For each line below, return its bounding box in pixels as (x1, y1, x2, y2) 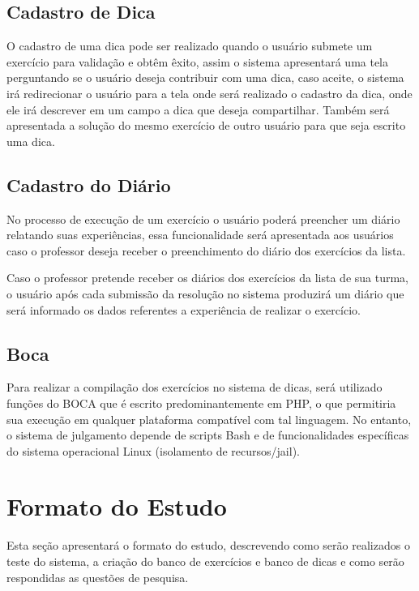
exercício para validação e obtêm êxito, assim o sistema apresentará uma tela (6, 53, 389, 70)
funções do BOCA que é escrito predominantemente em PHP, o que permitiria (6, 394, 396, 411)
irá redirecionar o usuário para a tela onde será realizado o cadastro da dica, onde (6, 84, 413, 101)
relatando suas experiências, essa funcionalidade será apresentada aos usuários (6, 226, 394, 243)
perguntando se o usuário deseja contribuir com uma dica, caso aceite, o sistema (6, 69, 404, 86)
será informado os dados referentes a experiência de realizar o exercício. (6, 301, 361, 318)
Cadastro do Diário (6, 172, 171, 197)
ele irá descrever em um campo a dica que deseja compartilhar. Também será (6, 101, 390, 118)
